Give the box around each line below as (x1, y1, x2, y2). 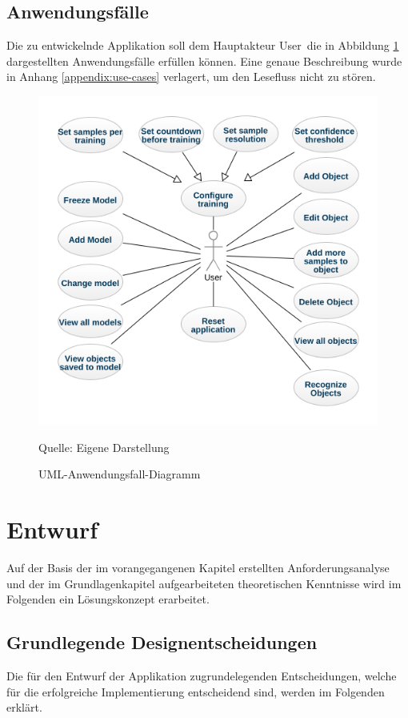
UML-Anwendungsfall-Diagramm (38, 466, 201, 482)
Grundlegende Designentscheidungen (6, 630, 318, 655)
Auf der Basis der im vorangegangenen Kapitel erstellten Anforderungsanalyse (6, 559, 390, 576)
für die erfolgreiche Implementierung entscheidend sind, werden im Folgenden (6, 683, 385, 700)
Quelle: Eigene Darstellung (38, 438, 170, 455)
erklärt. (6, 699, 42, 716)
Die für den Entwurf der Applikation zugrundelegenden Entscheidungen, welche (6, 668, 397, 684)
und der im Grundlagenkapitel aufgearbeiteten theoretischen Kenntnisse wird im (6, 575, 402, 591)
